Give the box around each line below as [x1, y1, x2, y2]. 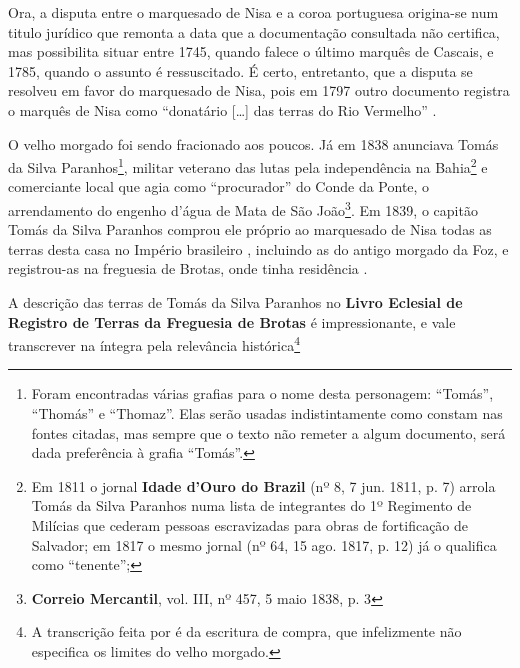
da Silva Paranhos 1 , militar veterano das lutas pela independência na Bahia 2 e [8, 154, 488, 177]
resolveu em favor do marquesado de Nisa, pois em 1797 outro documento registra [8, 80, 510, 101]
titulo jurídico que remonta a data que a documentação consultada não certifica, [8, 21, 500, 42]
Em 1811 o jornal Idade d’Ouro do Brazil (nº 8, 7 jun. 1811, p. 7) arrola [31, 475, 496, 496]
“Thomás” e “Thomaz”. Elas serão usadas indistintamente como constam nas [31, 403, 503, 424]
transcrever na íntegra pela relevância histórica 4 [8, 332, 301, 355]
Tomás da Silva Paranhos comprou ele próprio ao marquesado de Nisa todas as [8, 219, 492, 240]
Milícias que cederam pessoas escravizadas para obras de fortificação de [31, 515, 469, 536]
